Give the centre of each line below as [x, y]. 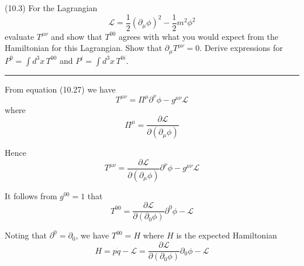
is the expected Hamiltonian [227, 235]
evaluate [20, 36]
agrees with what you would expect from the [198, 36]
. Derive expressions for [241, 48]
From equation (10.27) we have [60, 89]
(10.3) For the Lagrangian [51, 8]
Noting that [26, 235]
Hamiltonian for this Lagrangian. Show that [84, 48]
